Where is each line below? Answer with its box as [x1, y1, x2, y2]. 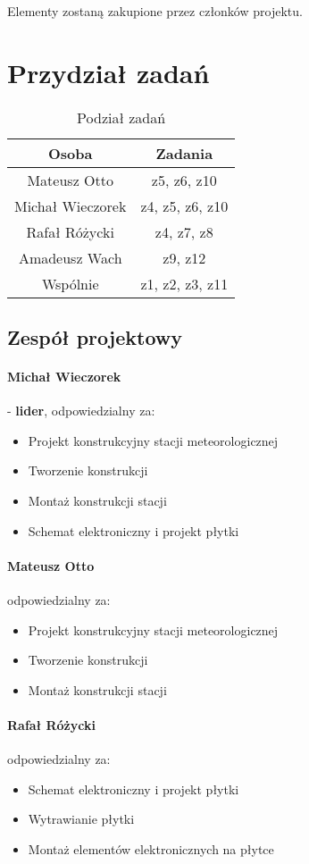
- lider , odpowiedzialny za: [7, 401, 155, 420]
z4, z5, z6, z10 [140, 195, 229, 216]
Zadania [155, 142, 213, 164]
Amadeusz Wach [18, 247, 122, 268]
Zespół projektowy [7, 323, 182, 351]
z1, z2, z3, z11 [140, 273, 229, 294]
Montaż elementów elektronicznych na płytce [28, 840, 274, 859]
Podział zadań [77, 106, 166, 128]
